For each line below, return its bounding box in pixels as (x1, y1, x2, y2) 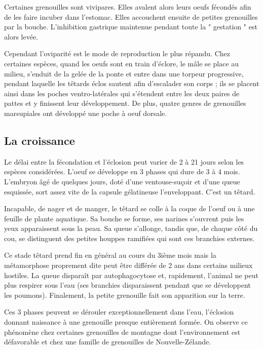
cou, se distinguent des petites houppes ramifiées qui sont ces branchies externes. (4, 232, 255, 243)
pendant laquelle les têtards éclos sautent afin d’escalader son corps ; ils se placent (4, 78, 259, 89)
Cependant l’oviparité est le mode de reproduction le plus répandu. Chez (4, 48, 230, 59)
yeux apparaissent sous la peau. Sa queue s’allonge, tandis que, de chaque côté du (4, 223, 258, 234)
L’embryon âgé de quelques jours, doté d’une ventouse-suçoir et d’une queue (4, 176, 240, 186)
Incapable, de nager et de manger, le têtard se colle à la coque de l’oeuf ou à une (4, 203, 255, 214)
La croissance (4, 132, 75, 148)
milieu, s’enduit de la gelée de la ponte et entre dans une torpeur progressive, (4, 68, 244, 79)
